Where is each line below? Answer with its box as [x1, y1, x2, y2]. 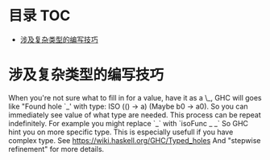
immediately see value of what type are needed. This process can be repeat [8, 109, 262, 120]
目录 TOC [8, 6, 71, 25]
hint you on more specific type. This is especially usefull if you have [8, 127, 234, 137]
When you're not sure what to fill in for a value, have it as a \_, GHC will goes [8, 92, 262, 102]
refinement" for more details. [8, 144, 105, 154]
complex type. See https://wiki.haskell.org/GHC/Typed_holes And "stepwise [8, 135, 261, 145]
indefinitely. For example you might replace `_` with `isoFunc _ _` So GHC [8, 118, 248, 128]
